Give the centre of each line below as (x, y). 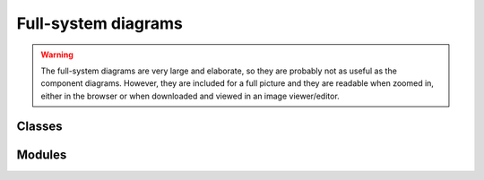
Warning (57, 55)
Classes (39, 126)
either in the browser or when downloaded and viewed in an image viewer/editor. (190, 96)
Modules (42, 154)
